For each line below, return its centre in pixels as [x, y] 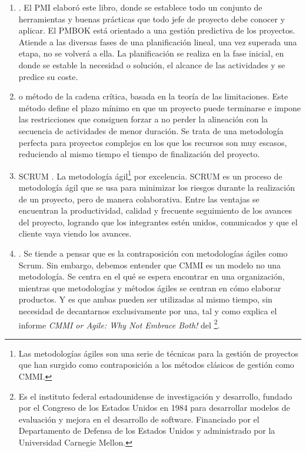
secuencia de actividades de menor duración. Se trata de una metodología [151, 130]
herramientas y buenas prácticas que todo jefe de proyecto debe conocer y [152, 19]
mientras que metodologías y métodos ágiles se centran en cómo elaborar [150, 288]
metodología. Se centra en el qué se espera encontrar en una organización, [152, 276]
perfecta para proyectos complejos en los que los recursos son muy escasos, [153, 142]
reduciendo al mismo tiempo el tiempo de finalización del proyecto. [139, 154]
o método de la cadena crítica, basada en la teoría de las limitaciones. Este [153, 96]
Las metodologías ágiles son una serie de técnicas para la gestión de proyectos [159, 353]
